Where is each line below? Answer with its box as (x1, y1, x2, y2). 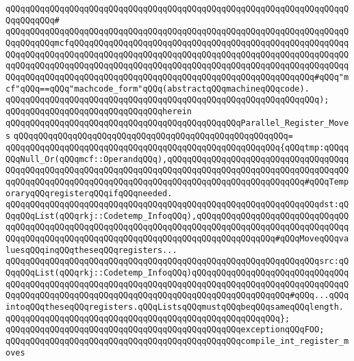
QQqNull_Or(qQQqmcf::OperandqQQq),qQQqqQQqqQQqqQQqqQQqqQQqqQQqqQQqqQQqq (5, 154, 349, 164)
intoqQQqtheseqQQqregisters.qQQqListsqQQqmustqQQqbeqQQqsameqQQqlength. (5, 302, 344, 312)
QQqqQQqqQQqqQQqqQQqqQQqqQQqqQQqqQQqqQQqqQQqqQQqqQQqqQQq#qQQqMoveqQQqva (5, 234, 349, 244)
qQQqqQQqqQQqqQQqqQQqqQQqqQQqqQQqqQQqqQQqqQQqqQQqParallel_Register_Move (5, 118, 349, 128)
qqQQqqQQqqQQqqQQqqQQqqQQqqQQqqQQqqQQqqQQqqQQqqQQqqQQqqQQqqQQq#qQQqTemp (5, 176, 349, 187)
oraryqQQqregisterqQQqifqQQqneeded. (5, 188, 173, 198)
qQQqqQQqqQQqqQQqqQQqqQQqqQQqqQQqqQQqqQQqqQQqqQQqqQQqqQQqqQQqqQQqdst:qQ (5, 200, 349, 210)
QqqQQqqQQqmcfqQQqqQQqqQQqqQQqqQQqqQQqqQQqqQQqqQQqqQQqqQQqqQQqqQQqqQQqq (5, 38, 349, 48)
